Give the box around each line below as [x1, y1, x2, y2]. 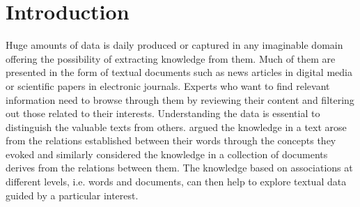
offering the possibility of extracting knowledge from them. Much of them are [6, 51, 336, 66]
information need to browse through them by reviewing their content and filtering [6, 92, 354, 107]
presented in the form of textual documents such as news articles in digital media [6, 65, 352, 79]
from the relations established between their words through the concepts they [6, 133, 336, 148]
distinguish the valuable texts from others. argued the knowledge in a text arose [6, 119, 347, 134]
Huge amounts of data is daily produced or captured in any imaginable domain [6, 38, 343, 52]
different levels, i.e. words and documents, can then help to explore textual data [6, 174, 347, 189]
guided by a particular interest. [6, 187, 139, 202]
